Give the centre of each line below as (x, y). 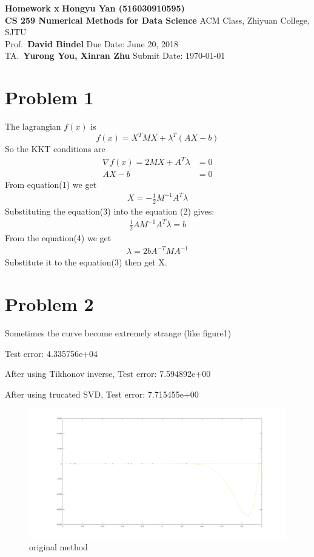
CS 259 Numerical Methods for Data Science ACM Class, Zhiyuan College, (157, 20)
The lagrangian (33, 126)
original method (58, 547)
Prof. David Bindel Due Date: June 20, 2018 (92, 43)
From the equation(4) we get (58, 238)
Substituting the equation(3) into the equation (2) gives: (110, 211)
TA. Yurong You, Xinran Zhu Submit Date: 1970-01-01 (115, 55)
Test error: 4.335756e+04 (52, 353)
